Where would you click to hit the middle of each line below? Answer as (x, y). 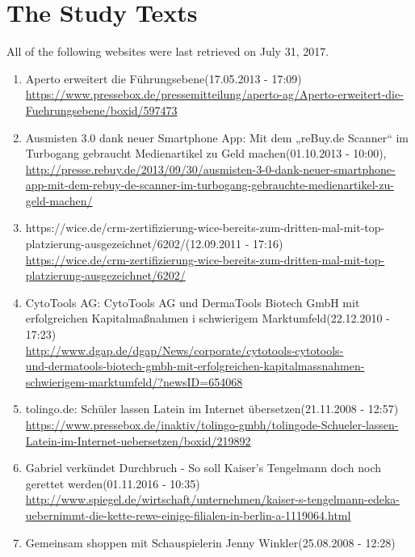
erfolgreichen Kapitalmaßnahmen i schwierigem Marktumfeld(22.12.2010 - (207, 318)
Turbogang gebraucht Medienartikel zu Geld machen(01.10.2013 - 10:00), (206, 153)
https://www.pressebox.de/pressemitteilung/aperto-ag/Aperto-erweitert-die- (214, 94)
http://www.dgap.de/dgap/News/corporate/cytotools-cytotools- (184, 350)
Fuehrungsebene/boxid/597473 (101, 110)
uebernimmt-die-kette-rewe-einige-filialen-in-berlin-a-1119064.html (188, 515)
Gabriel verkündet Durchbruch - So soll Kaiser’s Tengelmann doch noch (203, 468)
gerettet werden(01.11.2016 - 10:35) (113, 483)
